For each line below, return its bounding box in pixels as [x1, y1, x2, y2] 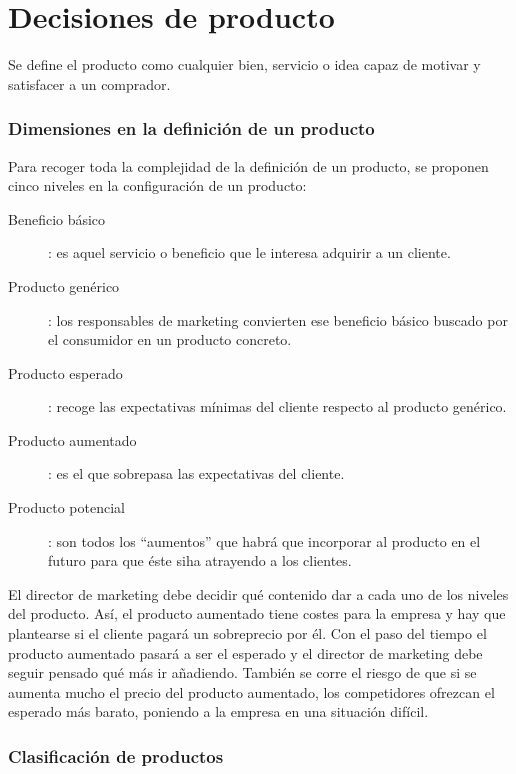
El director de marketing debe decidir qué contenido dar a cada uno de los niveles [8, 583, 509, 604]
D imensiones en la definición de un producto [8, 116, 375, 141]
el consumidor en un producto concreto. [48, 329, 292, 350]
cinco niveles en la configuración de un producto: [8, 175, 307, 196]
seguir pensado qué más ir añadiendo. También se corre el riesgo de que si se [8, 662, 477, 683]
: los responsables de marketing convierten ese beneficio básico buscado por [48, 309, 508, 330]
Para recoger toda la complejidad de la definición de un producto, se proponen [8, 155, 489, 176]
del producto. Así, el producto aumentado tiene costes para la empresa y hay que [8, 603, 506, 624]
